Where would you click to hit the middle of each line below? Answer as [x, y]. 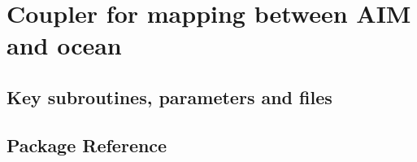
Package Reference [87, 144]
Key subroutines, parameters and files [169, 96]
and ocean [64, 45]
